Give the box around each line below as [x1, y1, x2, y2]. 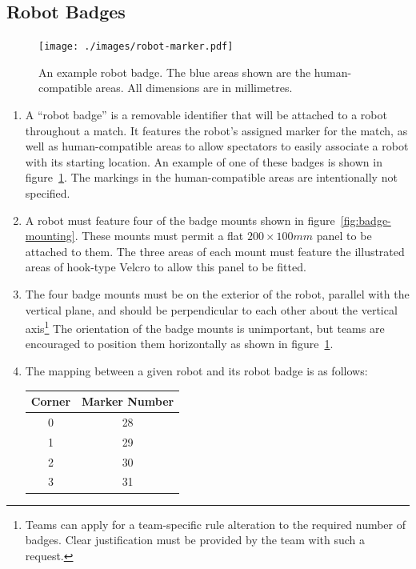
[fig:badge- [340, 211, 391, 228]
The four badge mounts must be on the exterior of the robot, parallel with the [25, 285, 410, 302]
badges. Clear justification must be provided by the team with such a [25, 531, 366, 548]
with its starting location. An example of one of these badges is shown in [25, 153, 382, 170]
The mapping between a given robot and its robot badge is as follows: [25, 363, 368, 379]
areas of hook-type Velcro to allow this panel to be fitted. [25, 258, 306, 275]
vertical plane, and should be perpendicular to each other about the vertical [25, 301, 398, 318]
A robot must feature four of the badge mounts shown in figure [25, 211, 335, 228]
